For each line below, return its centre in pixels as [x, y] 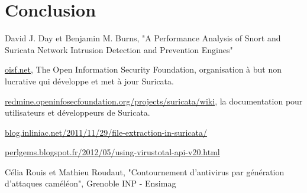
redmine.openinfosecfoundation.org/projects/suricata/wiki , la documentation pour [154, 101]
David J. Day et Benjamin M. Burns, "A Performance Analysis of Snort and [143, 38]
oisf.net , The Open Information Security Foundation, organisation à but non [143, 69]
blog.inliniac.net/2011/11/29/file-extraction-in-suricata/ [106, 132]
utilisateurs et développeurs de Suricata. [77, 112]
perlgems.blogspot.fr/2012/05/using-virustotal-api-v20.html [112, 152]
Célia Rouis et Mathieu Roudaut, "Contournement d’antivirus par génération [145, 171]
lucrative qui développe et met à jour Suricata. [89, 81]
